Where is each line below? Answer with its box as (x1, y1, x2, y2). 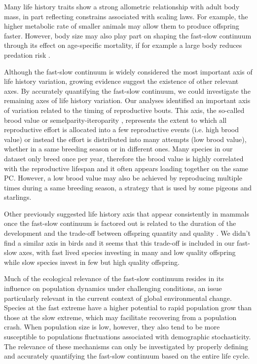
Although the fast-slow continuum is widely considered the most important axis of (4, 66, 253, 76)
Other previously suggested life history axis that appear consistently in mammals (4, 208, 249, 218)
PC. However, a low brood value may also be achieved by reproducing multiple (4, 173, 243, 183)
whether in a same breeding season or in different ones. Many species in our (4, 144, 233, 154)
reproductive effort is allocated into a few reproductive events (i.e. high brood (4, 124, 239, 135)
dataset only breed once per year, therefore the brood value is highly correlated (4, 153, 244, 163)
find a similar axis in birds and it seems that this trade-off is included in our (4, 237, 235, 248)
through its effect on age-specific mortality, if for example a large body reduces (4, 40, 242, 50)
